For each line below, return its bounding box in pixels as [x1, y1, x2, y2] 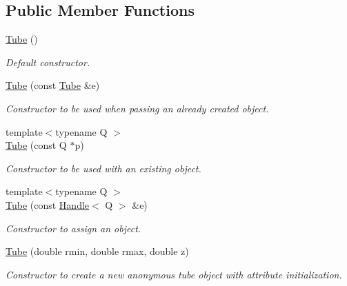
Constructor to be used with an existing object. [6, 161, 201, 175]
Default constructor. [6, 54, 90, 69]
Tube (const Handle [6, 197, 90, 212]
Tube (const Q [6, 138, 67, 152]
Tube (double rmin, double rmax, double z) [6, 244, 189, 258]
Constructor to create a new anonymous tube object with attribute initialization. [6, 267, 342, 281]
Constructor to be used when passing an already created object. [6, 101, 269, 115]
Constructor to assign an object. [6, 221, 141, 235]
